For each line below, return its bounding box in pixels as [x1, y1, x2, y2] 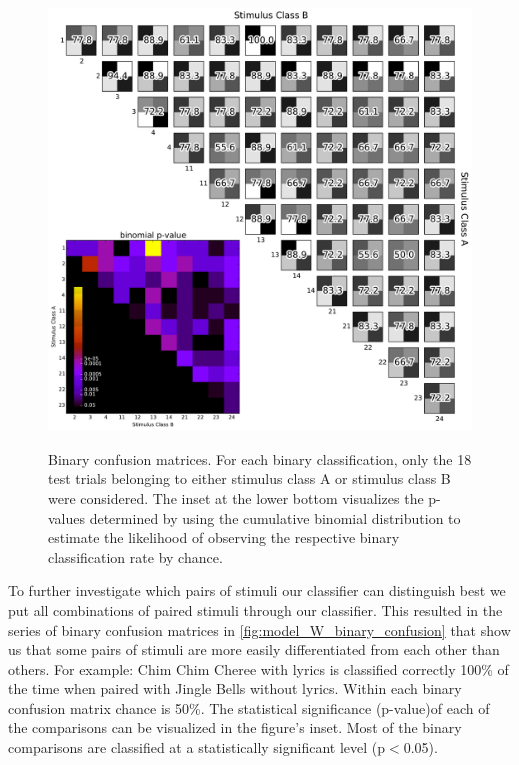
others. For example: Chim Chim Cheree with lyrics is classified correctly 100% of [8, 658, 509, 679]
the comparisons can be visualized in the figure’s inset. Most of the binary [8, 717, 462, 738]
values [48, 507, 86, 528]
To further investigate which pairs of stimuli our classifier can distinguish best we [8, 580, 506, 601]
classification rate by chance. [48, 546, 223, 567]
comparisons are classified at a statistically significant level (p [8, 737, 386, 758]
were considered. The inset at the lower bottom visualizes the [48, 487, 424, 508]
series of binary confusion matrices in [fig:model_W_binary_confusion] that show [8, 619, 511, 640]
